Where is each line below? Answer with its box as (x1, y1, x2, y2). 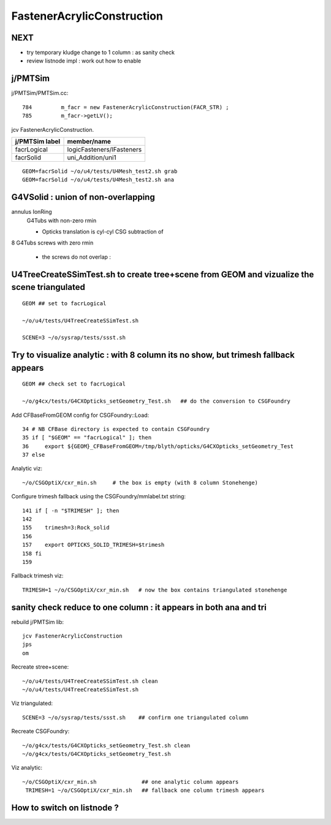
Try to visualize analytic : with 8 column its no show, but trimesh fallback (11, 350, 295, 360)
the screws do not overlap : (42, 253, 112, 260)
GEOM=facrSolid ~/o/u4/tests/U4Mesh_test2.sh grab (22, 167, 178, 175)
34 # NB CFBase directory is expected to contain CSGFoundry (22, 425, 210, 432)
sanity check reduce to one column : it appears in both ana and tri (11, 602, 267, 612)
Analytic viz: (11, 465, 43, 472)
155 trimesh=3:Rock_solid (22, 524, 110, 531)
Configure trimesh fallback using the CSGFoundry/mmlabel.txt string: (11, 493, 186, 500)
